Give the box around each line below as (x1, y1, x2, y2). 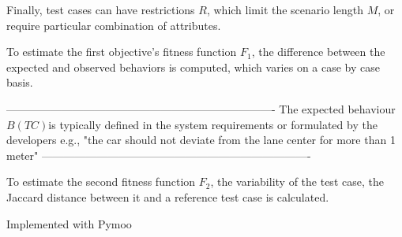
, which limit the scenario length (206, 2, 363, 17)
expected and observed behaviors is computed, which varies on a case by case (6, 58, 381, 75)
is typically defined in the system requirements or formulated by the (48, 116, 378, 132)
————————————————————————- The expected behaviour (6, 100, 396, 117)
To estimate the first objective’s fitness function (6, 43, 237, 60)
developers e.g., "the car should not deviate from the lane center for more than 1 (6, 131, 396, 148)
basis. (6, 74, 33, 91)
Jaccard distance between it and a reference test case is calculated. (6, 188, 329, 205)
